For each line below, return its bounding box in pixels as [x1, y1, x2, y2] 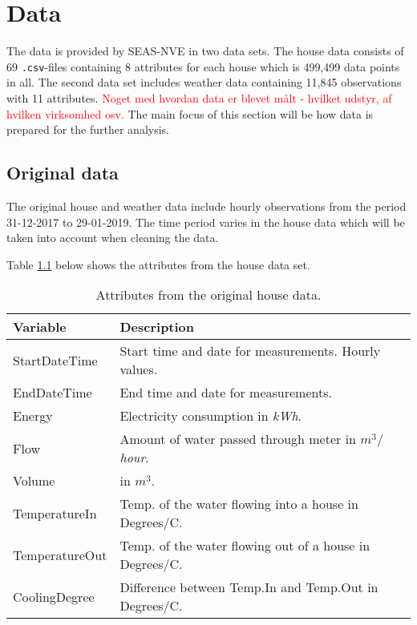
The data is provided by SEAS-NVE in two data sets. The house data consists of [6, 42, 404, 59]
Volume [13, 471, 55, 490]
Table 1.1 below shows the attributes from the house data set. [6, 256, 310, 272]
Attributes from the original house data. [95, 285, 322, 304]
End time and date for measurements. [119, 383, 332, 402]
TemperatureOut [13, 545, 107, 564]
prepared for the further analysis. [6, 121, 169, 138]
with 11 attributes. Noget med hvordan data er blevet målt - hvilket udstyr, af [6, 89, 392, 106]
